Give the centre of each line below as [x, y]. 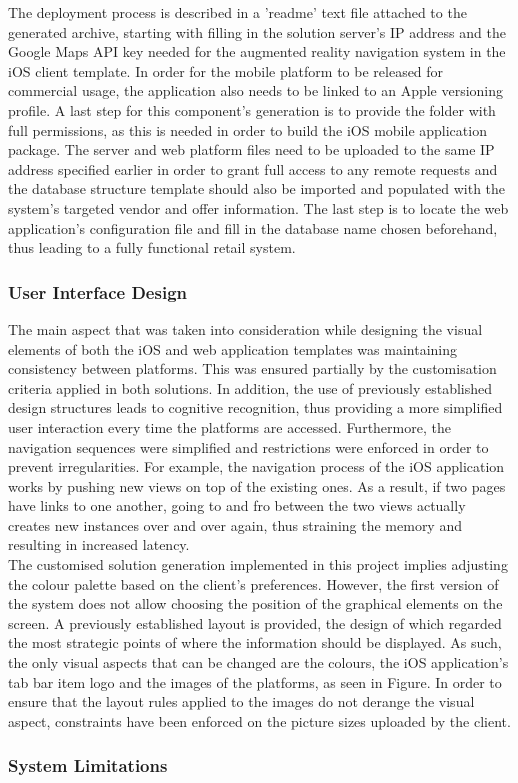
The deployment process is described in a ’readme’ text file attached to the [237, 12]
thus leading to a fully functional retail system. [152, 247]
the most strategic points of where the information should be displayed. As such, [255, 642]
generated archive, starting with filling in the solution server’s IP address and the [257, 31]
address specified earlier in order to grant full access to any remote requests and [253, 168]
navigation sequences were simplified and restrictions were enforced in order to [248, 446]
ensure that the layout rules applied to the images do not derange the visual [241, 701]
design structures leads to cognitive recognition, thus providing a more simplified [255, 407]
